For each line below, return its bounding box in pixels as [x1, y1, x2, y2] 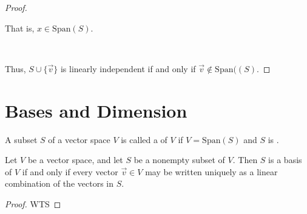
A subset [5, 133, 38, 145]
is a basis [268, 153, 302, 166]
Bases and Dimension [5, 98, 187, 122]
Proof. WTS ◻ [5, 197, 61, 210]
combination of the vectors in [5, 177, 114, 190]
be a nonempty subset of [133, 153, 225, 166]
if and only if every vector [22, 165, 118, 178]
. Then [232, 153, 258, 166]
